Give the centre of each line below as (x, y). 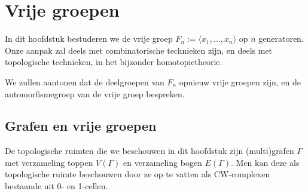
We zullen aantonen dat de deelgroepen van (85, 81)
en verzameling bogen (163, 162)
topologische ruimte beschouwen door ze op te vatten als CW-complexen (138, 174)
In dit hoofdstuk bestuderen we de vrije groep (89, 39)
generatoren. (281, 39)
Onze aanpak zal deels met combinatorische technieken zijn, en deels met (139, 50)
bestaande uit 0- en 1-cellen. (57, 186)
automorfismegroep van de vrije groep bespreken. (95, 93)
